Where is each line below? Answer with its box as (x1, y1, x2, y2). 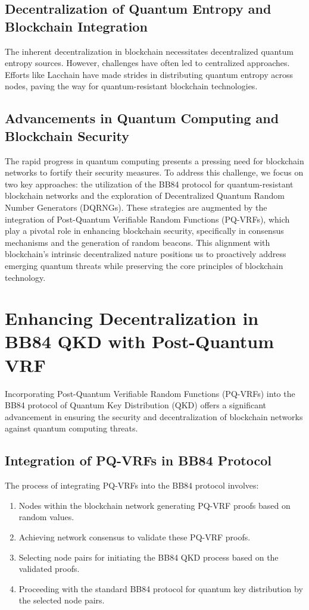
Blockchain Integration (5, 17, 148, 35)
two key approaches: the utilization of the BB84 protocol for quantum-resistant (5, 177, 294, 190)
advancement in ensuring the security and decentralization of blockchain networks (5, 410, 303, 423)
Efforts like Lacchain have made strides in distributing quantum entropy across (5, 68, 294, 80)
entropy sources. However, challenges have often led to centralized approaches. (5, 57, 290, 69)
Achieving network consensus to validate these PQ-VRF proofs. (18, 530, 251, 543)
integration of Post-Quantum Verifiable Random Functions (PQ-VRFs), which (5, 212, 290, 225)
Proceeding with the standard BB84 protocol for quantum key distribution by (18, 582, 303, 595)
